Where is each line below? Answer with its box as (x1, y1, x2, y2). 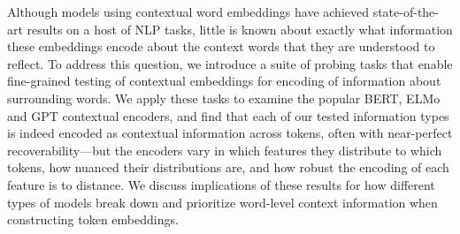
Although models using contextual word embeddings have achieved (7, 3, 369, 20)
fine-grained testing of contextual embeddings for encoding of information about (7, 72, 441, 90)
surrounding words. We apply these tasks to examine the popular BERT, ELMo (7, 88, 441, 107)
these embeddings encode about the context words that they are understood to (7, 37, 435, 56)
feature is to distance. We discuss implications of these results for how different (7, 175, 435, 193)
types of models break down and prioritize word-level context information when (7, 192, 438, 211)
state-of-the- (372, 3, 439, 20)
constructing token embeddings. (7, 210, 179, 229)
